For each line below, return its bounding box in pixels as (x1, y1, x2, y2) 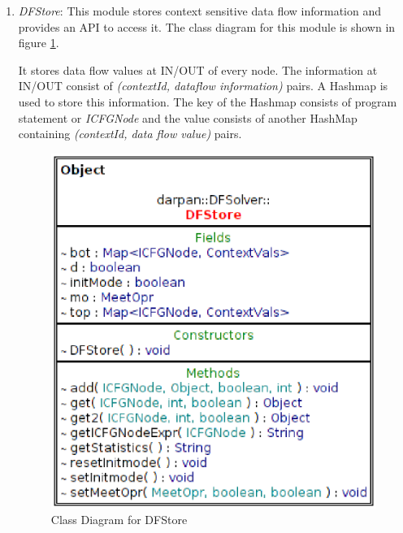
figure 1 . (18, 34, 59, 51)
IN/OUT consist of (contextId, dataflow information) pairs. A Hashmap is (18, 77, 388, 94)
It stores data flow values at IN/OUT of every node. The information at (18, 61, 378, 78)
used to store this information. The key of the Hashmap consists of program (18, 93, 397, 110)
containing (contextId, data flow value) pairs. (18, 125, 242, 142)
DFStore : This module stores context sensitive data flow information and (18, 2, 382, 19)
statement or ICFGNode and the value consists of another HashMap (18, 109, 357, 126)
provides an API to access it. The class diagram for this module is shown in (18, 18, 396, 35)
